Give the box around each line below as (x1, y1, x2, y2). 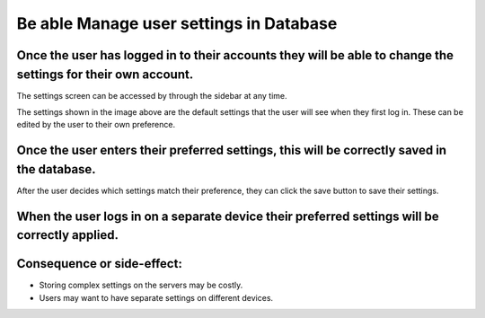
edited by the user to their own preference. (16, 119, 175, 130)
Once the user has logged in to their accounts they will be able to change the (16, 48, 454, 63)
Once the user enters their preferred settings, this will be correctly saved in (16, 143, 447, 158)
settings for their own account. (16, 66, 194, 82)
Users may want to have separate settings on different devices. (39, 292, 274, 303)
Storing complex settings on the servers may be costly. (39, 279, 243, 291)
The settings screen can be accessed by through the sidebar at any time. (16, 90, 287, 101)
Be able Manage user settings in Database (16, 13, 338, 33)
